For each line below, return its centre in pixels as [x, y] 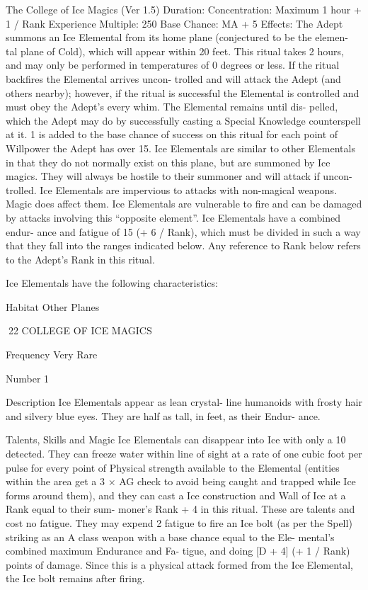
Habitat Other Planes [53, 306]
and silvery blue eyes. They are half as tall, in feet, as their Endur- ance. [163, 415]
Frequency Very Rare [52, 354]
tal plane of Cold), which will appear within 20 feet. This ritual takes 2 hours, [175, 51]
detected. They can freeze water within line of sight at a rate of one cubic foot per [184, 454]
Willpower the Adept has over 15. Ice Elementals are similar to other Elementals [180, 148]
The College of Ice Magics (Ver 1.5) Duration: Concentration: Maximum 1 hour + [184, 9]
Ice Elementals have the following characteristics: [112, 283]
